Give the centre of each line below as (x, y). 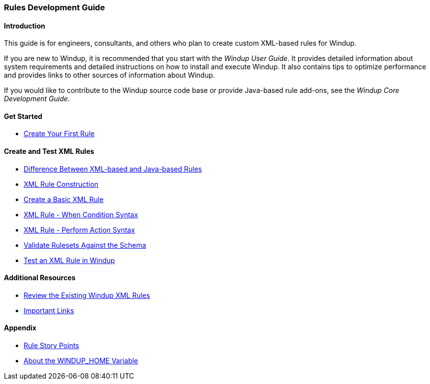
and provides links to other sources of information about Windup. (109, 75)
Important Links (49, 310)
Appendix (20, 328)
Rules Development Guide (55, 7)
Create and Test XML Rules (49, 151)
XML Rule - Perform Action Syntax (79, 230)
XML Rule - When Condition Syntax (81, 214)
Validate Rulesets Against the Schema (85, 245)
